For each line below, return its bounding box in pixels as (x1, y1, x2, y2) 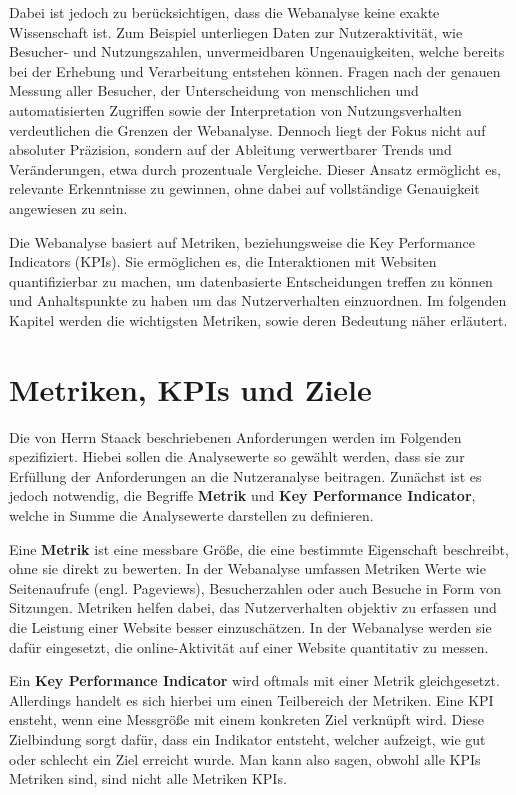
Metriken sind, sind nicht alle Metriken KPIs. (9, 768, 287, 789)
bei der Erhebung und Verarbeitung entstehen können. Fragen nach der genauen (9, 60, 501, 81)
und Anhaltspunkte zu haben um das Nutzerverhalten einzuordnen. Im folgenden (9, 290, 507, 311)
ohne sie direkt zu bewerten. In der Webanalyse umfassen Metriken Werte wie (9, 558, 486, 579)
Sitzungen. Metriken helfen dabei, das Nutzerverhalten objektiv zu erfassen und (9, 597, 497, 618)
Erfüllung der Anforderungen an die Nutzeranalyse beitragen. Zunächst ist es (9, 465, 482, 486)
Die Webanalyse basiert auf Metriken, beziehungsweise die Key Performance (9, 231, 475, 252)
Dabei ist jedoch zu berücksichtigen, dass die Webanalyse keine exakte (9, 2, 440, 22)
